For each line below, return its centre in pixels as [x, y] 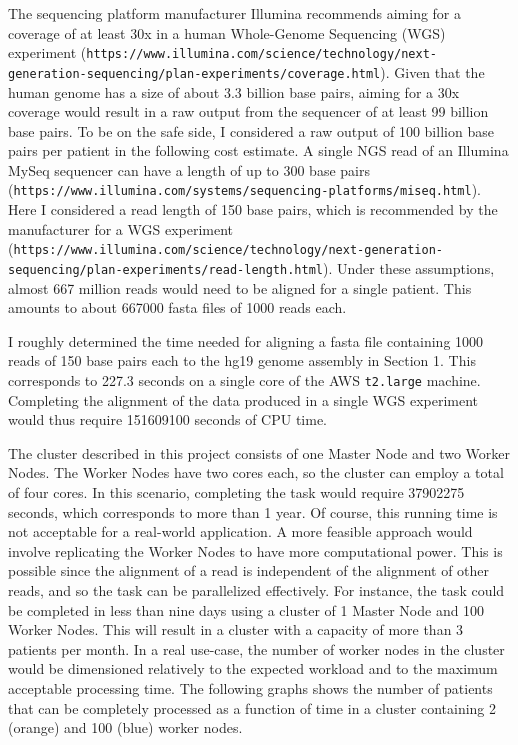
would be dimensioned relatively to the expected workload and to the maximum [253, 668]
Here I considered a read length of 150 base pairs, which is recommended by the [253, 209]
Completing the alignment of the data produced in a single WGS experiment [243, 399]
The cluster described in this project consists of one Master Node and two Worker [259, 452]
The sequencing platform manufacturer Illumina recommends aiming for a [235, 13]
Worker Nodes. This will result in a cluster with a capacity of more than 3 [236, 629]
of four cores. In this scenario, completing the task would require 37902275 [236, 492]
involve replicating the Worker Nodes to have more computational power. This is [255, 550]
